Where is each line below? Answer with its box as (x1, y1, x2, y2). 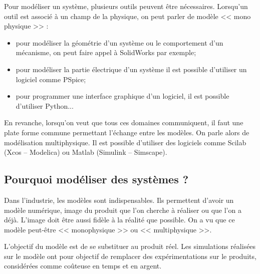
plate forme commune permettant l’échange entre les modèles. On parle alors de (4, 127, 249, 137)
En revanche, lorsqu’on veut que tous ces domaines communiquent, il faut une (4, 117, 243, 128)
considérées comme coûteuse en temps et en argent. (4, 260, 162, 271)
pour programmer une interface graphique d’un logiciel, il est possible (16, 91, 229, 101)
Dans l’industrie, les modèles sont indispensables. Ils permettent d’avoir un (4, 194, 234, 205)
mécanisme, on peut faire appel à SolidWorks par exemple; (16, 47, 196, 58)
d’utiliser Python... (16, 100, 74, 111)
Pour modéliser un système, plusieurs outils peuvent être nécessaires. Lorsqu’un (4, 1, 248, 11)
